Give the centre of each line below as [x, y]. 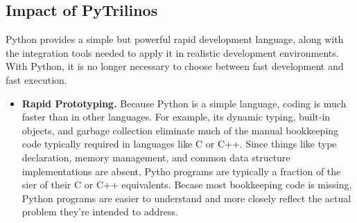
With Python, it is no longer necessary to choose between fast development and [175, 66]
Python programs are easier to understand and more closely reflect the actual [186, 198]
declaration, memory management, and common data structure [156, 157]
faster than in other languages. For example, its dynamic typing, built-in [176, 117]
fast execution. [36, 79]
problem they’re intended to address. [100, 212]
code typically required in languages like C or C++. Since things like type [179, 144]
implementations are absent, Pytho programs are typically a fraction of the [181, 171]
